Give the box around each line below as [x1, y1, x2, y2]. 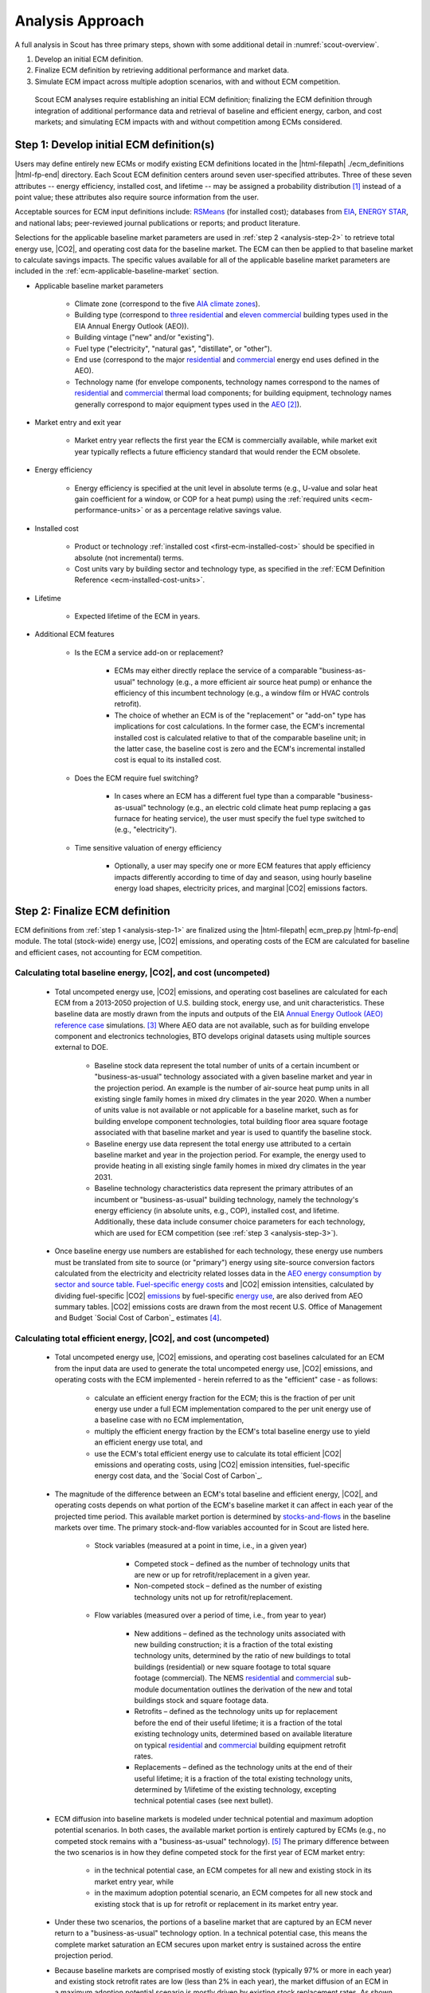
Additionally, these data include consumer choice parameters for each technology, [94, 1217, 365, 1227]
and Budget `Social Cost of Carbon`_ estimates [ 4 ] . [54, 1313, 222, 1323]
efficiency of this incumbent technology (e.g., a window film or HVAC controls [114, 688, 369, 698]
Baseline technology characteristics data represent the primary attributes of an [94, 1184, 354, 1193]
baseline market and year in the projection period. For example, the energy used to [94, 1150, 366, 1159]
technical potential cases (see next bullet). [134, 1796, 274, 1806]
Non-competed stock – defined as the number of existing [134, 1581, 322, 1590]
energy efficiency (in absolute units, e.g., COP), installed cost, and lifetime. [94, 1205, 340, 1215]
